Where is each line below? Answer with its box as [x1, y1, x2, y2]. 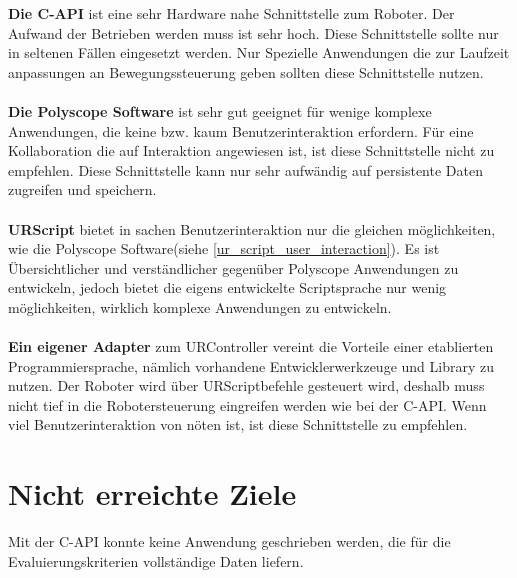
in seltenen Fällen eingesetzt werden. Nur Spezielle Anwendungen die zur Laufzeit [8, 42, 510, 63]
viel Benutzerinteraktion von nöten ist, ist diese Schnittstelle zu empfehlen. [8, 414, 468, 435]
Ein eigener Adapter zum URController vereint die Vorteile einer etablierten [8, 336, 494, 357]
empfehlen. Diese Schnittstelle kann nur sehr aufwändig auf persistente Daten [8, 159, 483, 180]
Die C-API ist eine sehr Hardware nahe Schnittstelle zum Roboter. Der [8, 3, 455, 23]
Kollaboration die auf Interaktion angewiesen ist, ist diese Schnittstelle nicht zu [8, 140, 495, 161]
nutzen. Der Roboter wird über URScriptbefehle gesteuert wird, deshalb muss [8, 375, 485, 396]
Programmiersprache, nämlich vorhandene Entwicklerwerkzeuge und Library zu [8, 355, 494, 376]
